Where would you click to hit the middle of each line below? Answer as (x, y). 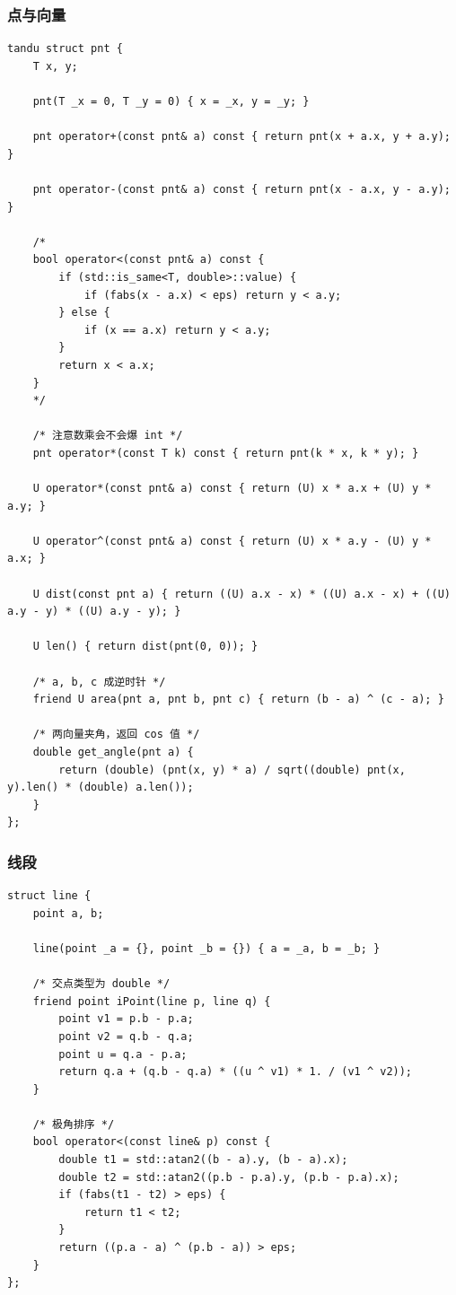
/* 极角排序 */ (74, 1124)
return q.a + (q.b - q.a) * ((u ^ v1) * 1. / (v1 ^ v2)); (236, 1072)
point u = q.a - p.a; (123, 1054)
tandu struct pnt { (65, 49)
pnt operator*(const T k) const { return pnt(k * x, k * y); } (226, 453)
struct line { (49, 896)
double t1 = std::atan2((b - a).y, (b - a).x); (203, 1160)
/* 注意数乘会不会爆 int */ (108, 436)
